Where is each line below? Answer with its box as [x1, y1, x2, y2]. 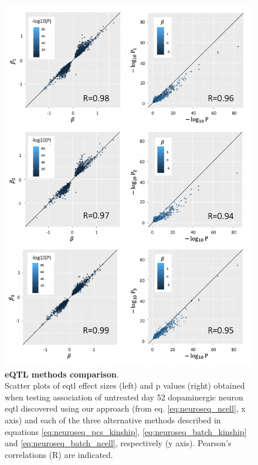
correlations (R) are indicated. [5, 448, 113, 460]
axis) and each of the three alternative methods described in [5, 413, 221, 426]
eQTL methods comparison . [5, 368, 119, 380]
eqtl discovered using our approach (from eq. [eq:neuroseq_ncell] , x [5, 402, 246, 415]
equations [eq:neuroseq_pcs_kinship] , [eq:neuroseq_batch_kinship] [5, 425, 247, 437]
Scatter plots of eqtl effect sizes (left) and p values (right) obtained [5, 379, 245, 392]
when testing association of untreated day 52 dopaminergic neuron [5, 390, 243, 403]
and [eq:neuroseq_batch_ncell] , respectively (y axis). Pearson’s [5, 437, 232, 449]
